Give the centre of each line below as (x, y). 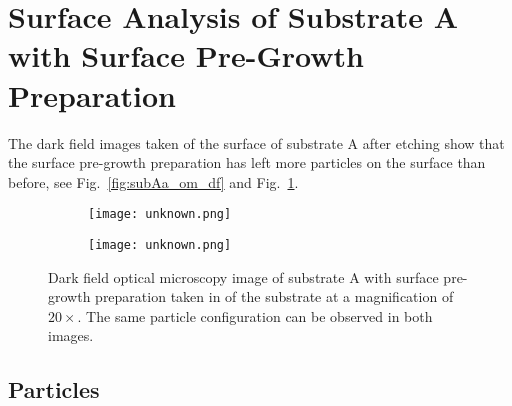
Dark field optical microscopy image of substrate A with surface (243, 276)
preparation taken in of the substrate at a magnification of (274, 296)
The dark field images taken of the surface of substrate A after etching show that (256, 142)
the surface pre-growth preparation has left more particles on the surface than (247, 162)
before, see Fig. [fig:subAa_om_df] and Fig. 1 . (153, 181)
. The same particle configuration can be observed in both (255, 315)
